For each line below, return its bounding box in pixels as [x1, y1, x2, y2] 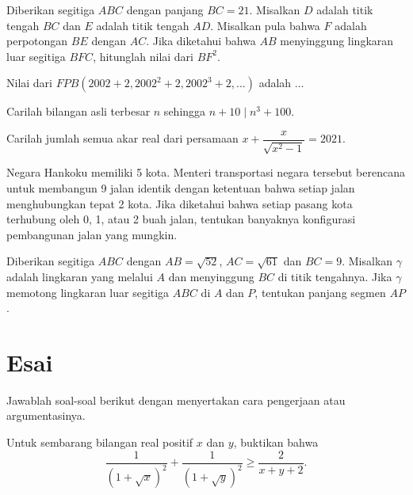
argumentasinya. [6, 407, 86, 424]
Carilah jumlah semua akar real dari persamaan [6, 130, 239, 147]
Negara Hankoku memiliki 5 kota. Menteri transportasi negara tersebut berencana [6, 164, 405, 181]
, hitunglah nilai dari [93, 48, 193, 64]
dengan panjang [126, 2, 204, 17]
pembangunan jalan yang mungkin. [6, 226, 178, 242]
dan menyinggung [168, 268, 254, 284]
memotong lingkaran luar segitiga [6, 284, 170, 300]
